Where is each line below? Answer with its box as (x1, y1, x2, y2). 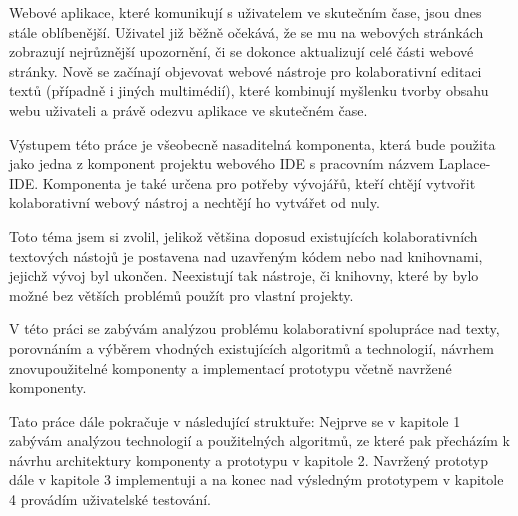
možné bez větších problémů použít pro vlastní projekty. (9, 284, 354, 305)
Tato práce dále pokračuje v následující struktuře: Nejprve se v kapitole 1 (9, 410, 461, 431)
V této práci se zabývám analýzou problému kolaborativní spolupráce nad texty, (9, 318, 500, 339)
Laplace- (438, 153, 491, 174)
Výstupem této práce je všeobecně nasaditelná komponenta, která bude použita (9, 133, 496, 154)
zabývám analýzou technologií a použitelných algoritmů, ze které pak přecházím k (9, 430, 510, 451)
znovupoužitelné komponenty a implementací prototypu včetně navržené (9, 357, 452, 378)
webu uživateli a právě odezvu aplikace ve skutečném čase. (9, 99, 368, 120)
